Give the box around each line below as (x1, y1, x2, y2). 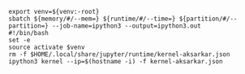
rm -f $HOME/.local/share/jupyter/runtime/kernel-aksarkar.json (8, 50, 230, 59)
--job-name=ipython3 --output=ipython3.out (51, 22, 201, 30)
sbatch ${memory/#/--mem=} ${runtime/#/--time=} (8, 15, 176, 23)
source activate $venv (8, 43, 85, 51)
